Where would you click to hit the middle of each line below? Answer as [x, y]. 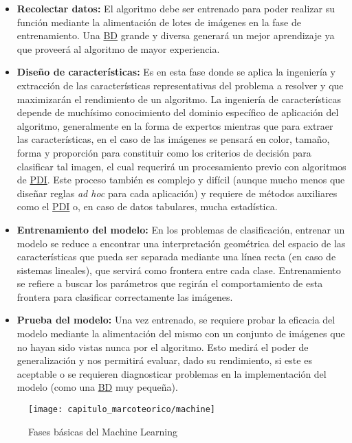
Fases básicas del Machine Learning [103, 431]
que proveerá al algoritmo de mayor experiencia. [118, 48]
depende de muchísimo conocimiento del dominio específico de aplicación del [178, 112]
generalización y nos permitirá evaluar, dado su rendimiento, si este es [164, 360]
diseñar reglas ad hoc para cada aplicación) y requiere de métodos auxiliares [177, 193]
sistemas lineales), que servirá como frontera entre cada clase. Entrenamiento [179, 270]
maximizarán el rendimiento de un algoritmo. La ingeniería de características [179, 99]
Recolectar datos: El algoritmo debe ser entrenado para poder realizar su [176, 8]
